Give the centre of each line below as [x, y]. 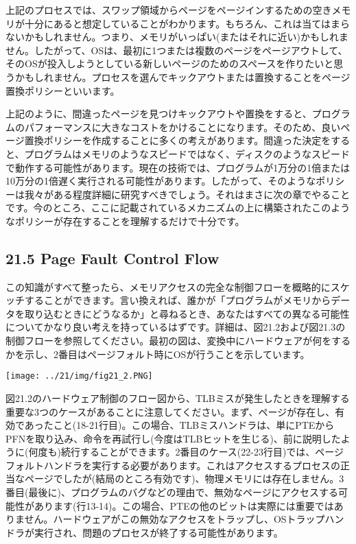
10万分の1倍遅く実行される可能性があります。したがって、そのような [161, 181]
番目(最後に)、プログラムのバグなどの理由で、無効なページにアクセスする [172, 492]
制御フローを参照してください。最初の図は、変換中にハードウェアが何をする [178, 341]
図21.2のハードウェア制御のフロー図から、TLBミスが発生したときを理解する [178, 398]
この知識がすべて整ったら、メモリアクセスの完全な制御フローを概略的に [168, 286]
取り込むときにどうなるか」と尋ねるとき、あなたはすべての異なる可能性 [187, 313]
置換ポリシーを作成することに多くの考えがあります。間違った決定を [178, 140]
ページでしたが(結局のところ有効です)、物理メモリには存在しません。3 [184, 478]
